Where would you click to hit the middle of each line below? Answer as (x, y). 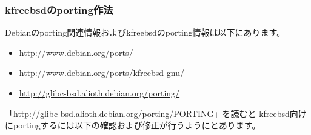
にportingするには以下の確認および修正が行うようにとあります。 (133, 125)
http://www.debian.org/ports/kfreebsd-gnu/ (102, 73)
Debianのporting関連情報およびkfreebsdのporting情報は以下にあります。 (145, 32)
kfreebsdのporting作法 (59, 9)
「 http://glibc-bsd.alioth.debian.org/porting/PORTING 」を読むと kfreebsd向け (156, 113)
